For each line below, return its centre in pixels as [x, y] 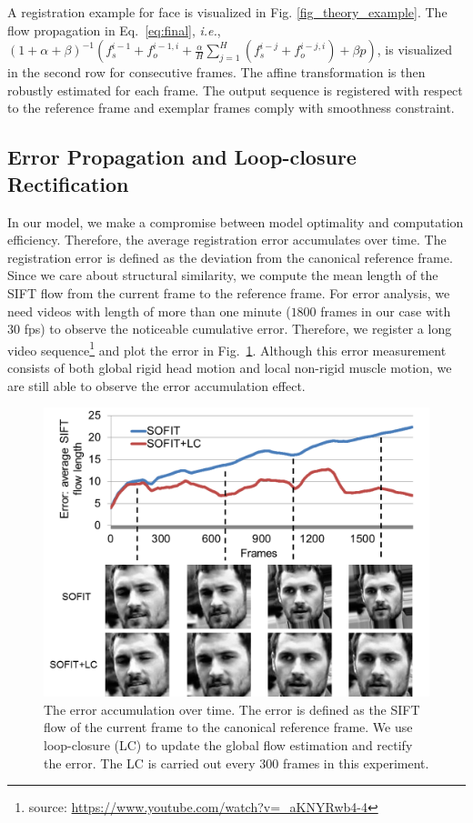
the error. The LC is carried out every [150, 763]
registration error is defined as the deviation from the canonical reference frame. [230, 257]
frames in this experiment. [356, 763]
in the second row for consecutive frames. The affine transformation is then [216, 72]
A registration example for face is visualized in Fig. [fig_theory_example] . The [227, 12]
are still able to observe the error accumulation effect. [156, 385]
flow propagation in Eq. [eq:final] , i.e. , [114, 30]
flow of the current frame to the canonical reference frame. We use [228, 727]
